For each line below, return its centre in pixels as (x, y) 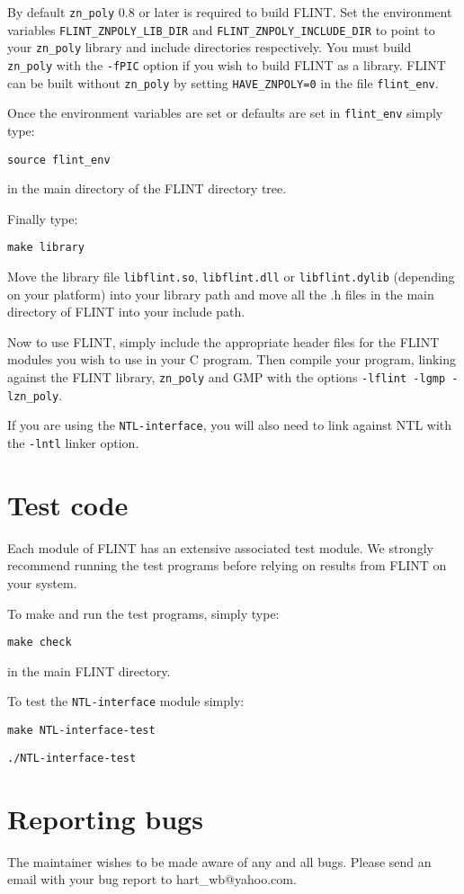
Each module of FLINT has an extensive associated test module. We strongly (220, 547)
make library (46, 248)
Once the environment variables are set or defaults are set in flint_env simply (225, 113)
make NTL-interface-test (81, 731)
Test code (68, 504)
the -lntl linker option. (73, 443)
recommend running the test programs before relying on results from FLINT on (227, 565)
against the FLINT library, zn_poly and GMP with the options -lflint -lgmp (227, 377)
